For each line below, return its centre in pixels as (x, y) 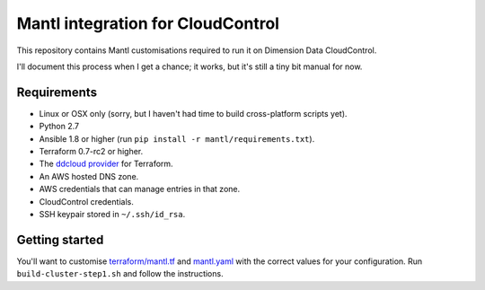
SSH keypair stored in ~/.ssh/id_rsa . (112, 214)
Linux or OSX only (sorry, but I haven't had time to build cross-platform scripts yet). (193, 113)
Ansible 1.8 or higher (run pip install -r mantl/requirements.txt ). (177, 138)
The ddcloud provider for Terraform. (106, 164)
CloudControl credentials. (86, 201)
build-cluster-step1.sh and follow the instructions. (120, 274)
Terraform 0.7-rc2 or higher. (91, 152)
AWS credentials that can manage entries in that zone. (140, 189)
